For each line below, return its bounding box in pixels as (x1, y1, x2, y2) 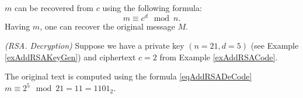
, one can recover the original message (40, 20, 175, 32)
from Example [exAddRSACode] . (159, 50, 278, 63)
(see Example (250, 39, 299, 52)
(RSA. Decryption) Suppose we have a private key (5, 39, 184, 52)
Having (5, 20, 30, 32)
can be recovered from (14, 2, 94, 13)
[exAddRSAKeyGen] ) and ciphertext (5, 50, 136, 63)
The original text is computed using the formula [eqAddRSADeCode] (5, 70, 252, 82)
